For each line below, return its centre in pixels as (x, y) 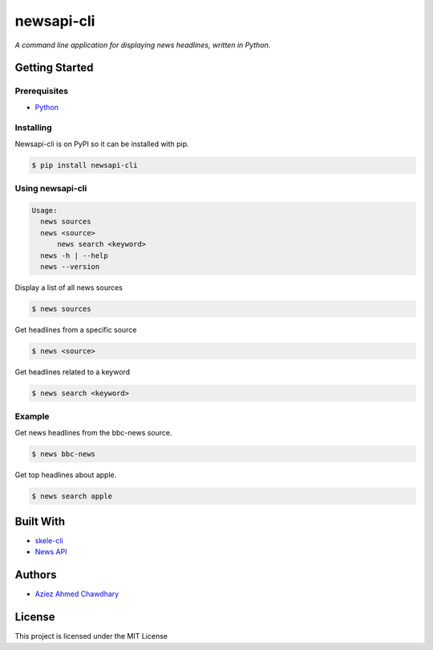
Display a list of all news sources (69, 287)
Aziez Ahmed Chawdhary (77, 594)
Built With (40, 521)
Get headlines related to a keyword (73, 372)
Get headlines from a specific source (76, 329)
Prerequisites (41, 91)
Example (32, 416)
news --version (70, 266)
